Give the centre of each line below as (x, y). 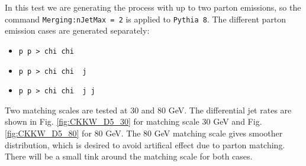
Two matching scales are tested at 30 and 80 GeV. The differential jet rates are (148, 110)
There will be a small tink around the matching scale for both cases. (129, 156)
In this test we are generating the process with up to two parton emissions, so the (153, 7)
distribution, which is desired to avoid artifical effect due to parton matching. (145, 144)
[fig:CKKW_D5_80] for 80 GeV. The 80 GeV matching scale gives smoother (144, 133)
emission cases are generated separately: (77, 30)
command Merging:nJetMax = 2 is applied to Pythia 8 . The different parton (146, 19)
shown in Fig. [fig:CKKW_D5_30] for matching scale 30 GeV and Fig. (133, 121)
